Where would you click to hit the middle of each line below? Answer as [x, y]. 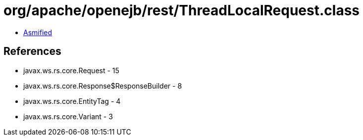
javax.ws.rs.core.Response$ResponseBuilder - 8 [103, 86]
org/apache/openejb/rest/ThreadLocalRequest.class [182, 10]
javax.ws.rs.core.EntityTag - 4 [72, 101]
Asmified [38, 32]
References [32, 51]
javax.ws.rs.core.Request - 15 [71, 70]
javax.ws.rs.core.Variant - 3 [68, 116]
